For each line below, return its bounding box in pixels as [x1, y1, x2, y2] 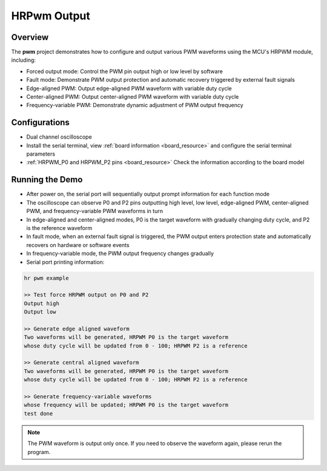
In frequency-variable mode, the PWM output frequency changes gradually [26, 250, 214, 257]
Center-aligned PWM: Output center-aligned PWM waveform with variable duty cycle [26, 93, 239, 100]
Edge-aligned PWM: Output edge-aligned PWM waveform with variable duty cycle [26, 85, 233, 92]
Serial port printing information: [26, 258, 105, 266]
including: [11, 56, 36, 64]
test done [24, 410, 53, 417]
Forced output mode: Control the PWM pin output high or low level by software [26, 67, 223, 75]
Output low [24, 309, 56, 315]
